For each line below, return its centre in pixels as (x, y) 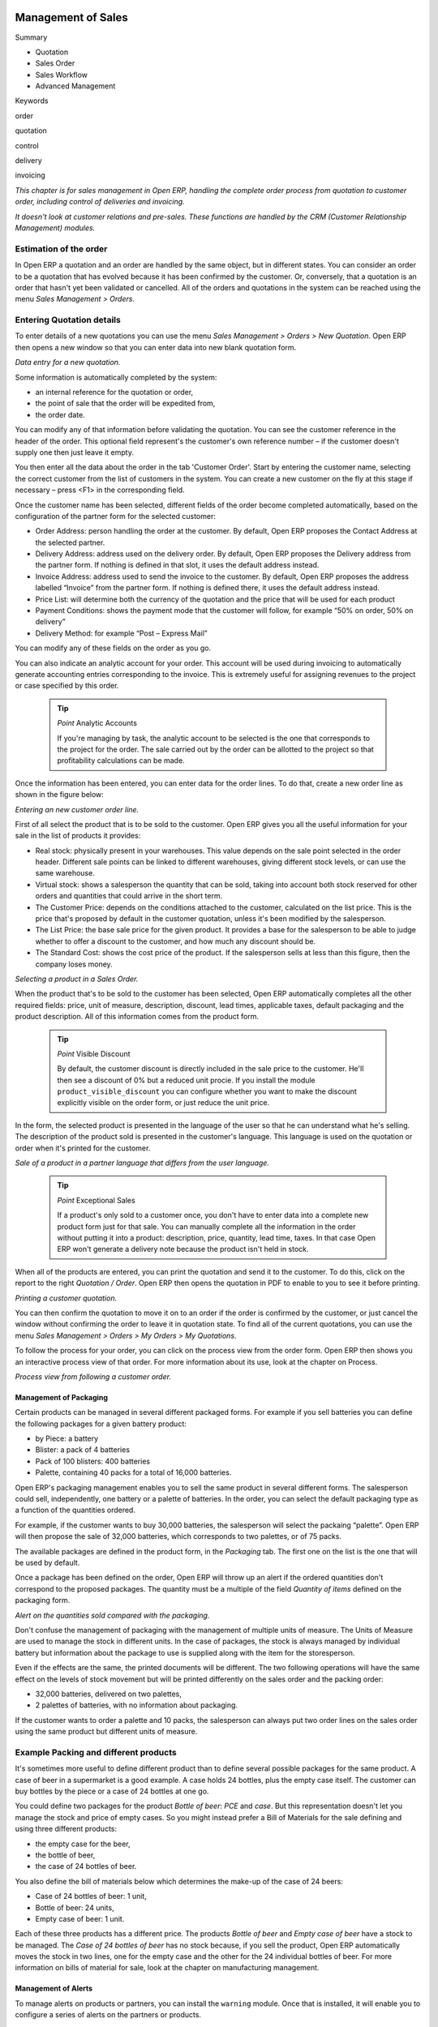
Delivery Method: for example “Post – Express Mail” (122, 633)
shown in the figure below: (60, 795)
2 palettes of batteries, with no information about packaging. (137, 1705)
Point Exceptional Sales (96, 1200)
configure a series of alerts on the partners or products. (108, 2015)
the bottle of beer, (65, 1855)
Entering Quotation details (68, 320)
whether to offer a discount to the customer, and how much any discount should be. (176, 941)
